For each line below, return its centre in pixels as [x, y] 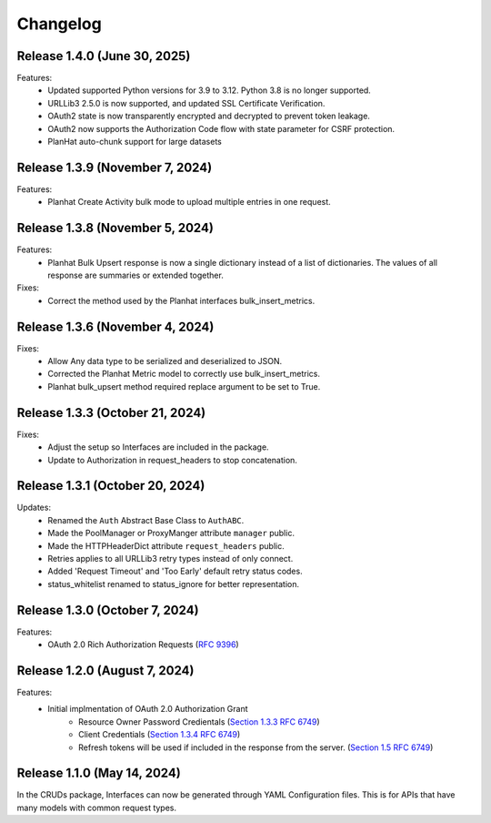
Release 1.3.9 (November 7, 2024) [115, 167]
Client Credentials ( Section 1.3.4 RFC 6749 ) [160, 735]
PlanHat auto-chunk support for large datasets [135, 142]
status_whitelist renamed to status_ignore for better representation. [174, 584]
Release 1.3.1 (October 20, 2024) [111, 486]
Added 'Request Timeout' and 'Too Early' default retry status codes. [175, 571]
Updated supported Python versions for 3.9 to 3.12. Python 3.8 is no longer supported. [210, 90]
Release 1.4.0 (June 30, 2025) [104, 56]
